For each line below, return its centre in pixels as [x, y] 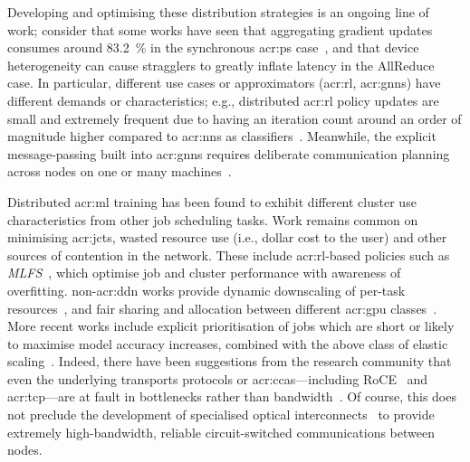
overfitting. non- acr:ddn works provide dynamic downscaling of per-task [206, 290]
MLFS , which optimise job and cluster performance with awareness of [204, 273]
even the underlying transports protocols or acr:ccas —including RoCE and [218, 378]
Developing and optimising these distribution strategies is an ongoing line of [218, 12]
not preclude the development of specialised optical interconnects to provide [221, 415]
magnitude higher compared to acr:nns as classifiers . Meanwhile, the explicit [222, 136]
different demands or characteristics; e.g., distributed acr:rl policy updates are [223, 100]
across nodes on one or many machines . [120, 171]
